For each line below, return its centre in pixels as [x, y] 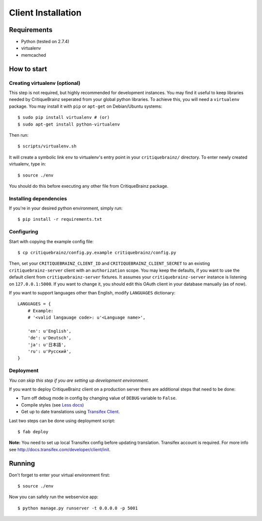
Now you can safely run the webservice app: [54, 497]
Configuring [24, 232]
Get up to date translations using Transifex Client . [70, 412]
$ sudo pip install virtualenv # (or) [64, 117]
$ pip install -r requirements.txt [60, 219]
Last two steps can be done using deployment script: [62, 421]
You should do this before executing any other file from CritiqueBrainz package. [89, 186]
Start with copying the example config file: [51, 241]
